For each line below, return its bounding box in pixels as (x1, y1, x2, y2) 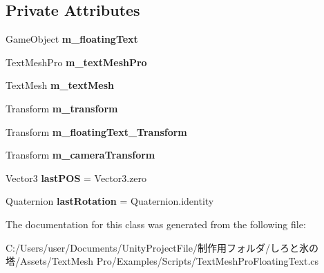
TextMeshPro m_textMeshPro (6, 54, 147, 69)
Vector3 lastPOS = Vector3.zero (6, 170, 147, 185)
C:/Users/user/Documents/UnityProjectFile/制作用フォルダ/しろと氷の (6, 240, 318, 254)
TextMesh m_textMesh (6, 78, 114, 92)
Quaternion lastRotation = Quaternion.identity (6, 194, 214, 208)
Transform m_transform (6, 101, 118, 115)
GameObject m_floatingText (6, 32, 138, 46)
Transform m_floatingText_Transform (6, 124, 187, 139)
